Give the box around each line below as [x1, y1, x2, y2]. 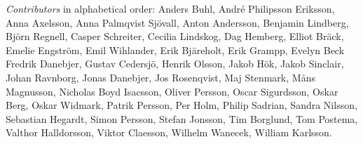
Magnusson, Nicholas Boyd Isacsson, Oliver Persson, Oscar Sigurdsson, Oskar [6, 84, 338, 98]
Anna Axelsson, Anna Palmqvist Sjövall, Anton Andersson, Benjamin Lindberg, [6, 15, 349, 30]
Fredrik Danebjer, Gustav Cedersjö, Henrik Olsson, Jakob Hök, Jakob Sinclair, [6, 56, 344, 71]
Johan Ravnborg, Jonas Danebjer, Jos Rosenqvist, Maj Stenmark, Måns [6, 70, 315, 84]
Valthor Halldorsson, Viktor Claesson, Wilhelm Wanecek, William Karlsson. [6, 125, 332, 140]
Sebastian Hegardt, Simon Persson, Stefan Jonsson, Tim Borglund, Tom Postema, [6, 111, 358, 126]
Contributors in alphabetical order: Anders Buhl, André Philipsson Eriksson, [6, 1, 335, 15]
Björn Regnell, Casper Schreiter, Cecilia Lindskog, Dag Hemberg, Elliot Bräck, [6, 29, 344, 44]
